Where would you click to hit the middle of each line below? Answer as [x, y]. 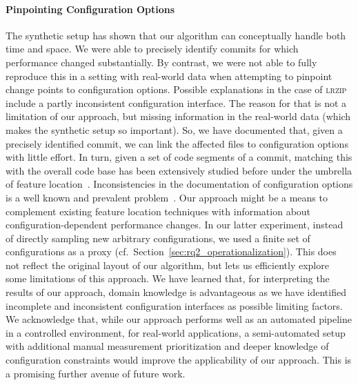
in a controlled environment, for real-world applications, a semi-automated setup [176, 332]
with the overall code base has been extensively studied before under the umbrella [179, 170]
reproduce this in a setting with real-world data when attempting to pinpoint [169, 76]
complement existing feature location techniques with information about [158, 211]
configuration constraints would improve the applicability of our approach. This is [179, 360]
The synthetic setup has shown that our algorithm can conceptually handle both [176, 35]
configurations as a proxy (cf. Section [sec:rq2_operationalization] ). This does [171, 251]
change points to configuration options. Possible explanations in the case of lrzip [176, 89]
